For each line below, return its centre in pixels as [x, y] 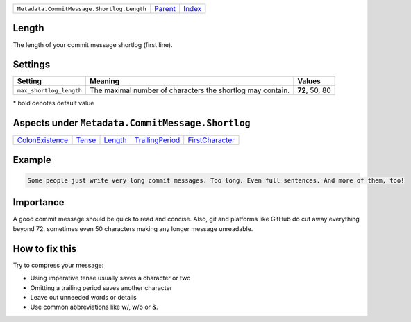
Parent [165, 9]
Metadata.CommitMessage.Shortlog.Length [82, 9]
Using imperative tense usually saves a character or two [110, 278]
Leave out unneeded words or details [83, 297]
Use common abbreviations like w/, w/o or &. [94, 307]
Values [309, 81]
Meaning [104, 81]
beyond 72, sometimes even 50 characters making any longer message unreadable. [133, 228]
